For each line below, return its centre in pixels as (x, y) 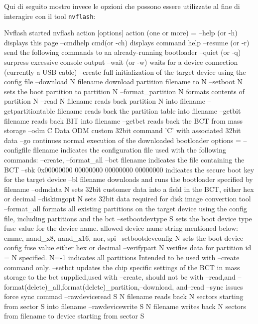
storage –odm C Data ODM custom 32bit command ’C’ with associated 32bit (123, 130)
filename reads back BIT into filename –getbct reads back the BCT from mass (124, 120)
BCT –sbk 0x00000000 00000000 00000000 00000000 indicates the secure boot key (129, 169)
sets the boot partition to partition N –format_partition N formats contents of (124, 91)
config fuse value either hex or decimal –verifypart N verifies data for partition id (128, 247)
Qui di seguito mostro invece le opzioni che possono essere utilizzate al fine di (122, 6)
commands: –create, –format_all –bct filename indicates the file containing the (124, 159)
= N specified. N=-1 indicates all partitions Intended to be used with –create (122, 257)
